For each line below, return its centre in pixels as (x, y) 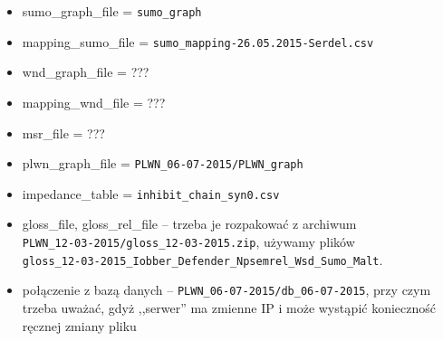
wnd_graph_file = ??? (86, 72)
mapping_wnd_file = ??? (94, 102)
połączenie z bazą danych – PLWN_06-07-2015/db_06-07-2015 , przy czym (226, 290)
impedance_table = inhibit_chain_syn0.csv (151, 193)
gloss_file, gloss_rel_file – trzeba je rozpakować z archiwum (189, 224)
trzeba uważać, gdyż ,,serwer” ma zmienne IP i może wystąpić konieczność (229, 307)
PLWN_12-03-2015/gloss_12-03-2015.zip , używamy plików (188, 242)
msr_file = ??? (63, 133)
